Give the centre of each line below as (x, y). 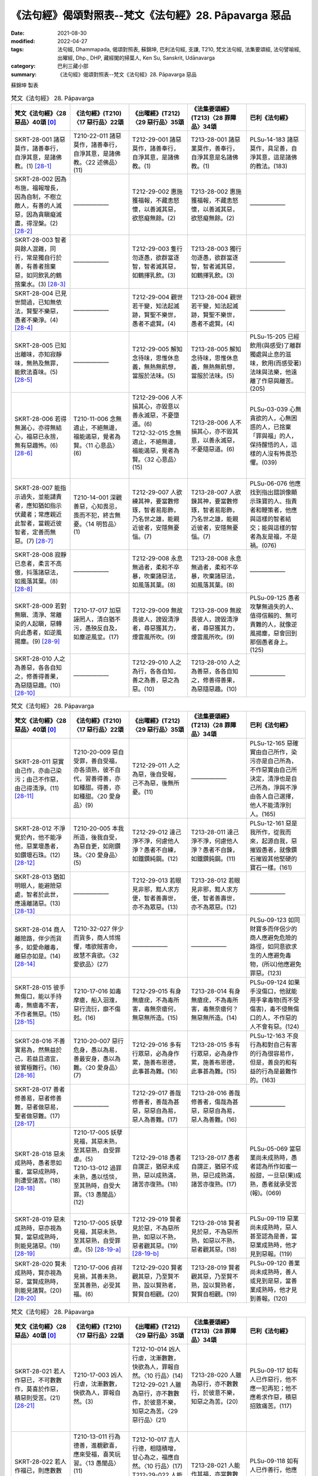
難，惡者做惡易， (38, 1107)
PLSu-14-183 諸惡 (274, 139)
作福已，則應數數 (38, 1471)
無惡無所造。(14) (214, 1018)
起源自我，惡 (279, 841)
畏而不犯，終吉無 (97, 515)
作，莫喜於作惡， (38, 1389)
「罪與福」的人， (273, 436)
